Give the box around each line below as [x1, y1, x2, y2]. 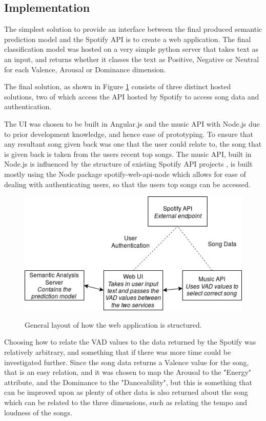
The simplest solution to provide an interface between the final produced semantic [4, 24, 262, 34]
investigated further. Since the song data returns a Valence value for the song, [4, 356, 249, 367]
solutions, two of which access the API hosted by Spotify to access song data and [4, 91, 259, 102]
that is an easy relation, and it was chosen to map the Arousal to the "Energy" [4, 367, 252, 377]
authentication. [4, 101, 52, 112]
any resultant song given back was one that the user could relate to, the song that [4, 138, 262, 149]
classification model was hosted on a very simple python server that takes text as [4, 44, 259, 54]
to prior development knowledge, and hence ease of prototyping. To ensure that [4, 128, 254, 139]
